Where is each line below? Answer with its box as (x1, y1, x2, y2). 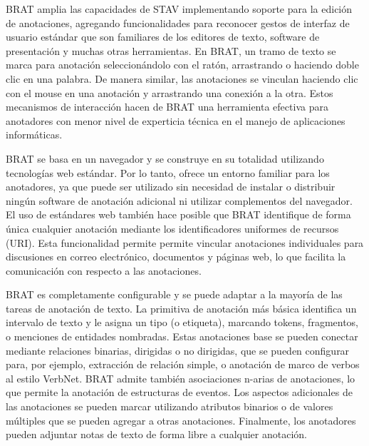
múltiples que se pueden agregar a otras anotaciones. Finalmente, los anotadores (6, 412, 356, 427)
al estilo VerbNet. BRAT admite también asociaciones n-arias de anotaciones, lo (6, 370, 355, 385)
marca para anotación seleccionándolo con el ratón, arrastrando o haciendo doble (6, 57, 359, 72)
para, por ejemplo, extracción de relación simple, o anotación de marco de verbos (6, 357, 360, 372)
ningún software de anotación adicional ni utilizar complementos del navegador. (6, 193, 353, 208)
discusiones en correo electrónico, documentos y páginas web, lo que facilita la (6, 249, 346, 264)
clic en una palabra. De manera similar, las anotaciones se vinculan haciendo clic (6, 71, 358, 86)
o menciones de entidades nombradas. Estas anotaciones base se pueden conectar (6, 329, 358, 344)
